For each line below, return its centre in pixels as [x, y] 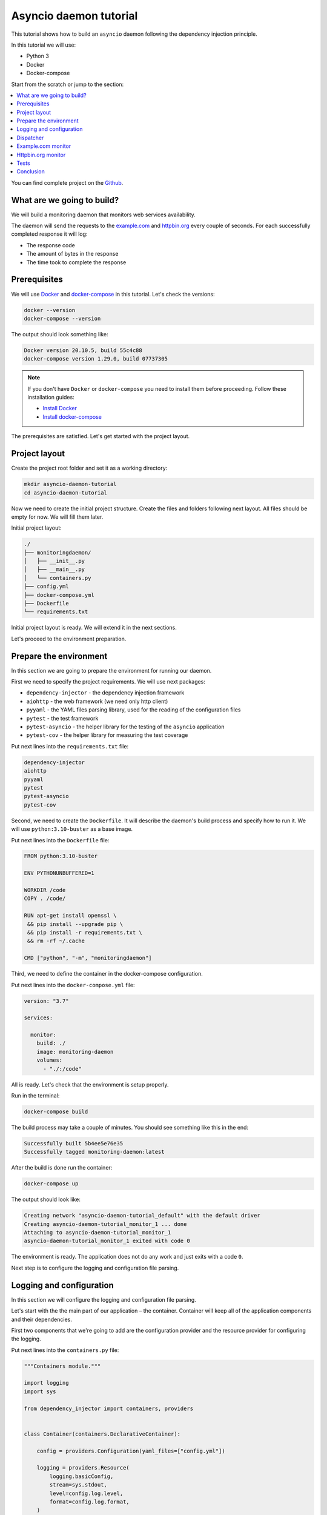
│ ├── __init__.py [54, 561]
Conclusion [31, 171]
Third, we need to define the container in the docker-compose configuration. [107, 974]
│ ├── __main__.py [54, 569]
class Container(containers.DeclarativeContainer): [102, 1434]
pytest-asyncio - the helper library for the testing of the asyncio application [125, 727]
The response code [51, 245]
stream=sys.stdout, [78, 1485]
